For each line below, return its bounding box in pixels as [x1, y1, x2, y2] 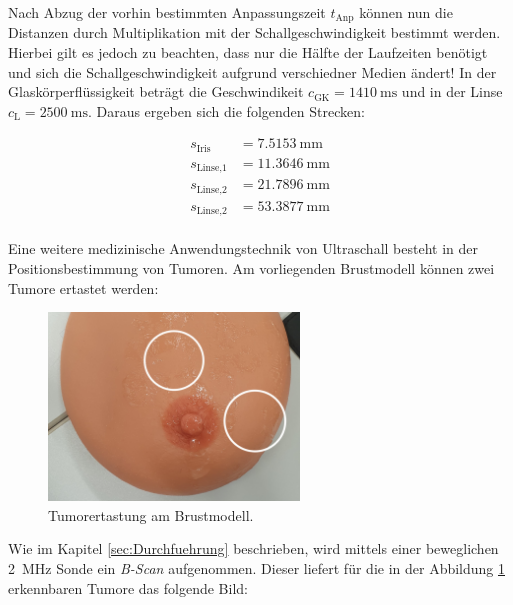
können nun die [359, 2, 453, 22]
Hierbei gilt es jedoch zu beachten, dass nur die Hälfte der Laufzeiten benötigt [8, 42, 488, 63]
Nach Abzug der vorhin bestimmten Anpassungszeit [8, 2, 326, 22]
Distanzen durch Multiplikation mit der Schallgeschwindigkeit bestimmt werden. [8, 22, 501, 43]
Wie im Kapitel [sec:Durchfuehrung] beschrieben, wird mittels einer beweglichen [8, 538, 499, 559]
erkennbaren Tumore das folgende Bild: [8, 577, 248, 598]
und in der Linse [401, 81, 503, 102]
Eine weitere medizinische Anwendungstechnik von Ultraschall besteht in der [8, 238, 478, 259]
